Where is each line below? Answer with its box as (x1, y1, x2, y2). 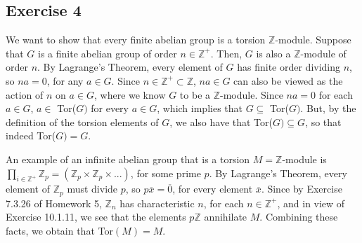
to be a (179, 87, 211, 102)
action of (6, 87, 44, 102)
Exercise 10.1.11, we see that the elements (6, 209, 186, 224)
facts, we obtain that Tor (6, 223, 113, 237)
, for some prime (130, 165, 201, 180)
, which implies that (157, 101, 243, 116)
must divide (67, 181, 118, 196)
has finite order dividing (237, 60, 341, 74)
